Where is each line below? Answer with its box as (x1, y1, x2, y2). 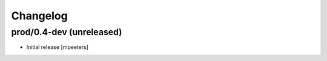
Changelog (11, 9, 68, 22)
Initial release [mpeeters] (26, 43, 89, 51)
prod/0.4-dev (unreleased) (11, 27, 122, 37)
